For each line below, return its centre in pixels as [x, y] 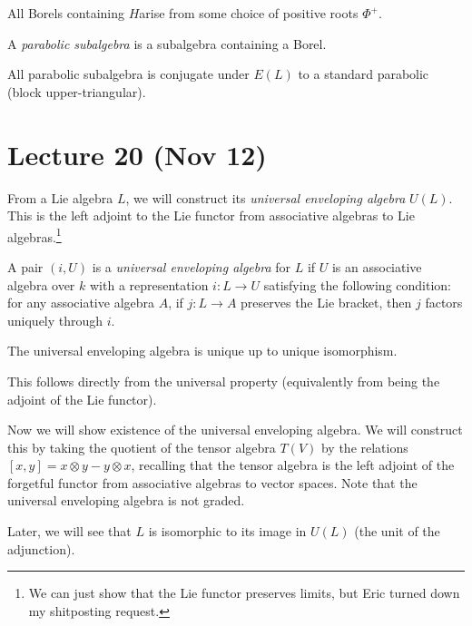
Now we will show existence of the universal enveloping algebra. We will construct [235, 430]
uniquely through [55, 320]
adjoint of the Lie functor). [82, 399]
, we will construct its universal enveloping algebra [265, 197]
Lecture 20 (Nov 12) [137, 154]
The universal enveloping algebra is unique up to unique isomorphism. [202, 351]
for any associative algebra [81, 303]
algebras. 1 [34, 235]
